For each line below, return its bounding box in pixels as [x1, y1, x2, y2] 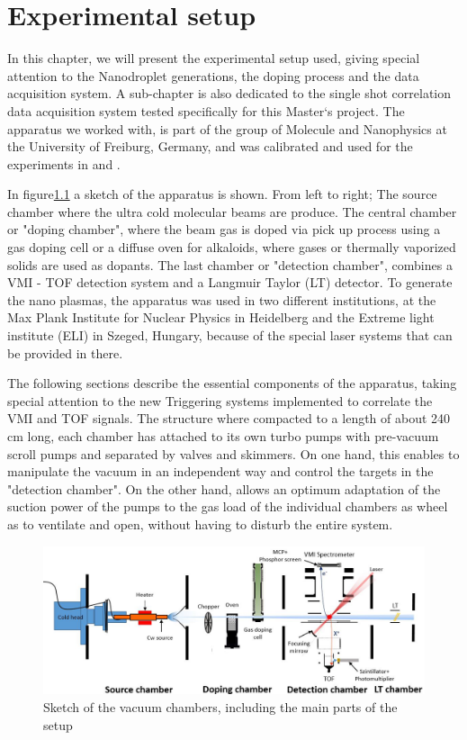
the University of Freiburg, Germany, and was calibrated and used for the [7, 137, 413, 156]
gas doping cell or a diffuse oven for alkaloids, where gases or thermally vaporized [7, 238, 456, 257]
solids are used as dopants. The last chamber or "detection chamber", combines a [7, 255, 453, 274]
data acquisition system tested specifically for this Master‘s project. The [7, 101, 405, 120]
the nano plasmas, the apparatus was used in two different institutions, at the [7, 290, 436, 309]
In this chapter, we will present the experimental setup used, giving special [7, 49, 420, 68]
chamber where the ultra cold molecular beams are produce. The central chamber [7, 202, 457, 221]
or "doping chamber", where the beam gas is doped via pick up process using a [7, 220, 441, 239]
